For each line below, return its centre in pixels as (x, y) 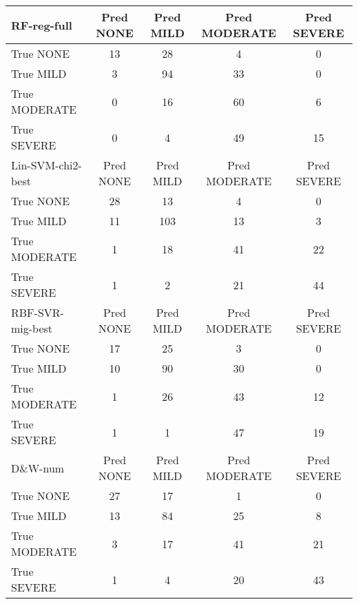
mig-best (32, 328)
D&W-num (38, 468)
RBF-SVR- (38, 312)
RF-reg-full (42, 25)
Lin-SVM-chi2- (46, 165)
